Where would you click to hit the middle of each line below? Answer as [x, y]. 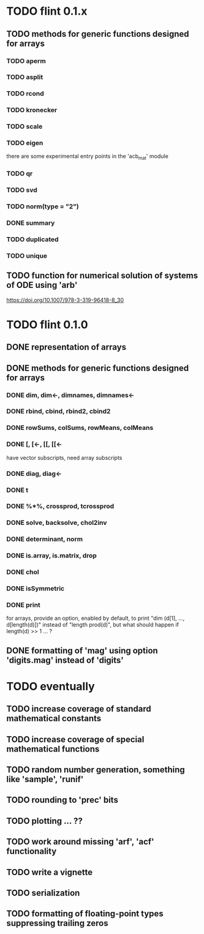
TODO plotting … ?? [44, 821]
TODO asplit [25, 77]
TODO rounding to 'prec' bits [62, 800]
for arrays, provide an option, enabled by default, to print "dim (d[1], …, [96, 618]
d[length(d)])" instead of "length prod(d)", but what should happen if [93, 625]
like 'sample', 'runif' [45, 779]
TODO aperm [26, 61]
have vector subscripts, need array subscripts [64, 458]
